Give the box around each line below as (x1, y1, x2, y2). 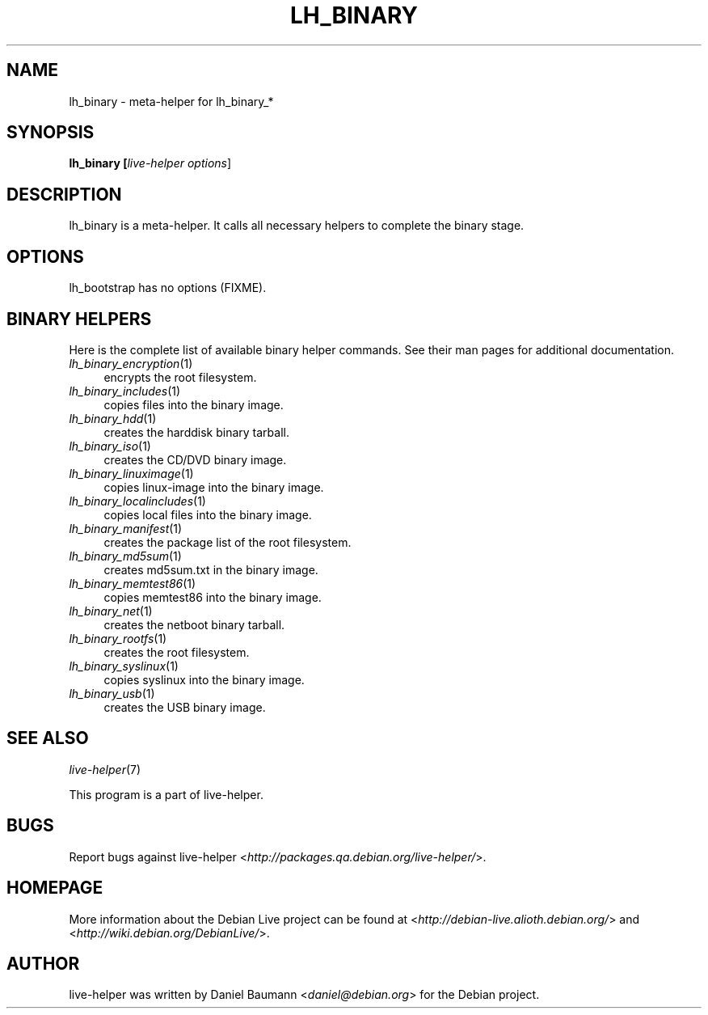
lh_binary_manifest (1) (69, 521, 183, 535)
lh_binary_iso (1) (69, 438, 151, 453)
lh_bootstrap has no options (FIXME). (69, 281, 267, 295)
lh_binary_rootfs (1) (69, 631, 167, 645)
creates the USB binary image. (103, 700, 266, 714)
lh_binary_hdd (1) (69, 411, 157, 425)
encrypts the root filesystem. (103, 370, 257, 384)
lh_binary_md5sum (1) (69, 548, 182, 563)
